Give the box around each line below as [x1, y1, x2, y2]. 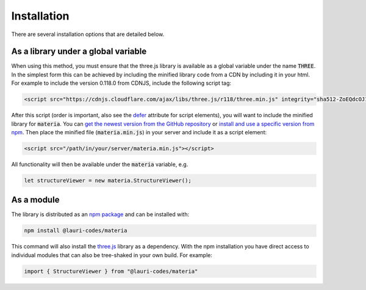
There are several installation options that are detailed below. [11, 31, 165, 38]
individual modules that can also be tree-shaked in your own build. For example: [11, 251, 213, 259]
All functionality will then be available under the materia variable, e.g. [11, 161, 188, 168]
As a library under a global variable [11, 46, 147, 57]
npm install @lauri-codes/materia [24, 227, 127, 234]
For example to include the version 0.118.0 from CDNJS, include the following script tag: [11, 79, 232, 87]
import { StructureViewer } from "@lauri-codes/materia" [24, 267, 198, 275]
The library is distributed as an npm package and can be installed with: [11, 211, 189, 218]
